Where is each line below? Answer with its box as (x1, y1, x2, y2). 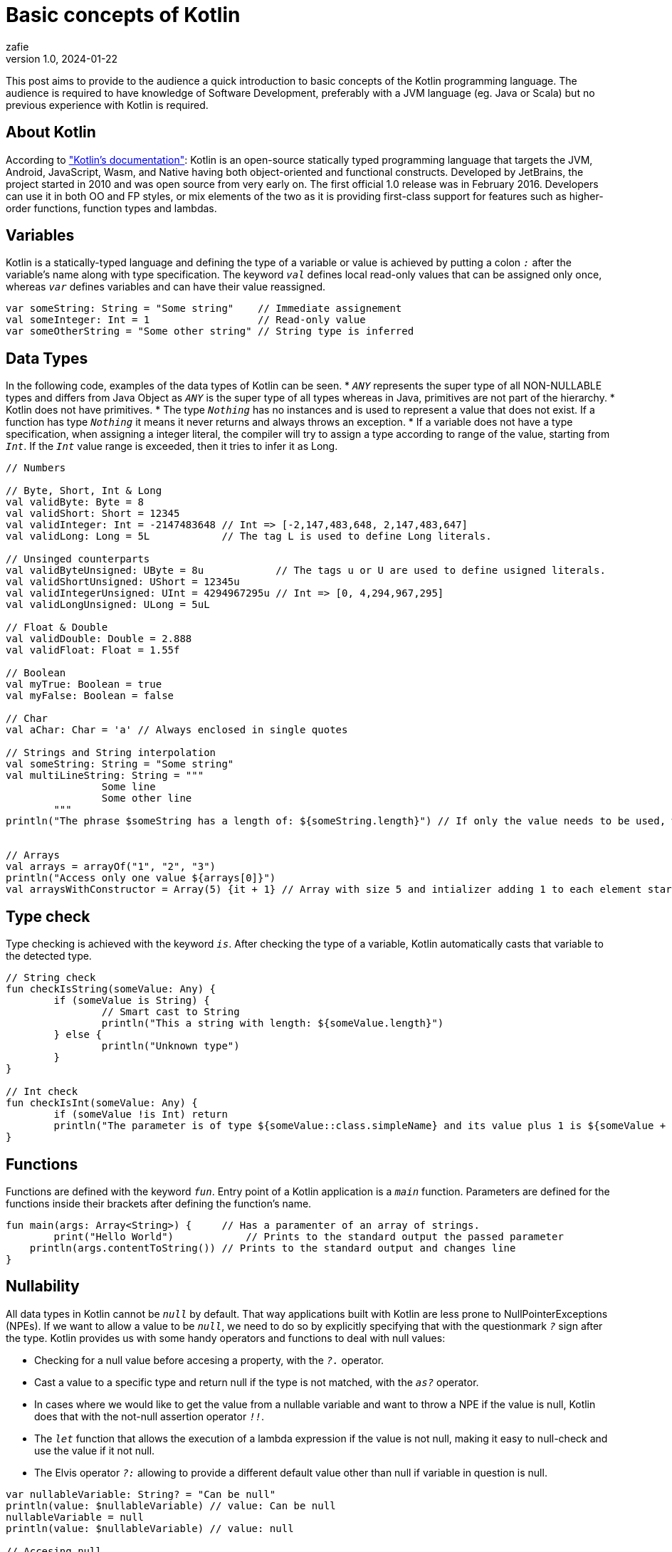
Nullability (6, 1277, 80, 1296)
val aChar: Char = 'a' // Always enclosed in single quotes (6, 724, 348, 736)
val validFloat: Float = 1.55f (6, 644, 180, 656)
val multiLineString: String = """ (6, 770, 204, 782)
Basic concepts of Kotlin (6, 3, 241, 27)
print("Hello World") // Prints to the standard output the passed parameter (53, 1230, 564, 1242)
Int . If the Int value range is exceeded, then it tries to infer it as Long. (6, 440, 338, 453)
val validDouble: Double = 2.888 (6, 633, 192, 645)
